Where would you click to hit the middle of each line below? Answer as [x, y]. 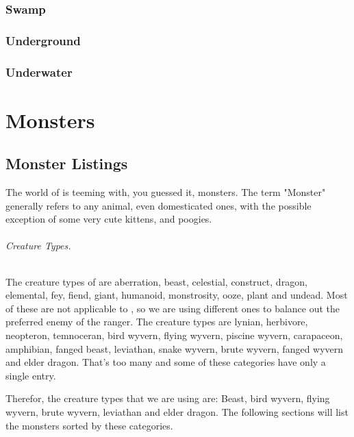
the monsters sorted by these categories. [89, 425]
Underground [43, 40]
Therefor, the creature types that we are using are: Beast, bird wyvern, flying [168, 398]
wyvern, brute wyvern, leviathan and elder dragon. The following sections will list [177, 412]
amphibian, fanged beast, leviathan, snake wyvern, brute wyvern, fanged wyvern [175, 348]
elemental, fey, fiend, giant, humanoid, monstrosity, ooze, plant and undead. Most [177, 295]
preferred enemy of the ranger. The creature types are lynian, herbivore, [157, 322]
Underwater [39, 72]
